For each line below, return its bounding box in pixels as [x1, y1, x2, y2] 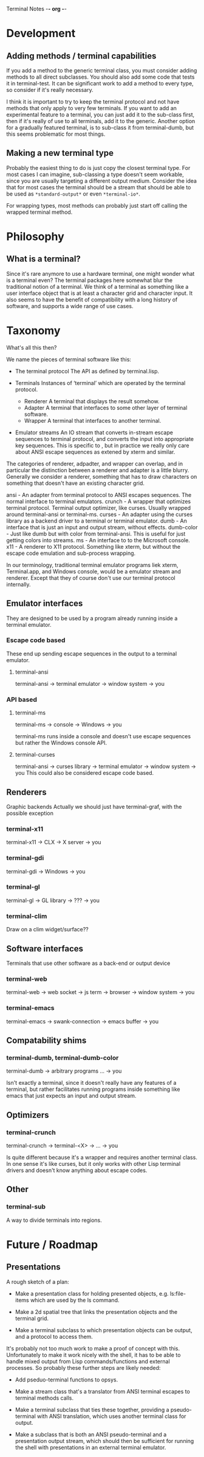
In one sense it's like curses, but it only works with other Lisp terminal [6, 1160, 181, 1167]
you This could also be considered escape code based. [15, 769, 154, 777]
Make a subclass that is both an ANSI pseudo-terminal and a [15, 1431, 167, 1438]
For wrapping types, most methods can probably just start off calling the [6, 202, 188, 209]
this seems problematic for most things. [6, 130, 106, 138]
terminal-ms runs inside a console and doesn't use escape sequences [15, 733, 191, 740]
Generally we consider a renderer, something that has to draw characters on [6, 473, 197, 480]
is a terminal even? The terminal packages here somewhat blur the [6, 277, 173, 284]
